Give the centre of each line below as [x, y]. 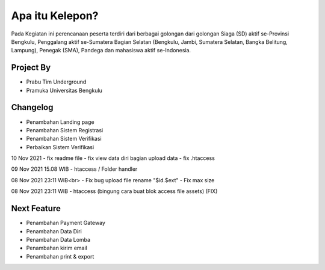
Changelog [32, 107]
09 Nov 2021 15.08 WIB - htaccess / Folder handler [74, 169]
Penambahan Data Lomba [58, 239]
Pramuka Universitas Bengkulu [64, 90]
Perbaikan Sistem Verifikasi [60, 147]
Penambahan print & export [60, 256]
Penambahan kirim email [57, 248]
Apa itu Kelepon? [55, 16]
